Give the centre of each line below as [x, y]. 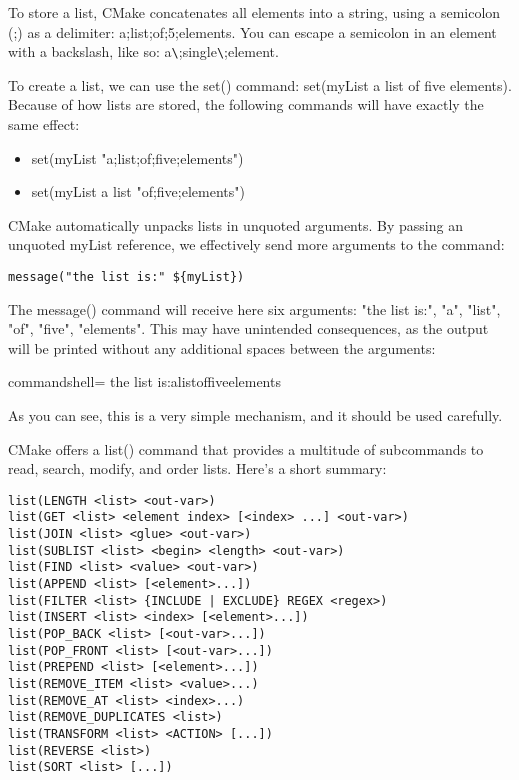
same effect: [44, 124]
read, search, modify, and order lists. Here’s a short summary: [197, 468]
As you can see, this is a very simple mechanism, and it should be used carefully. [255, 415]
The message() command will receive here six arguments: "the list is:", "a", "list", [254, 308]
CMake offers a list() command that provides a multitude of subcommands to [246, 448]
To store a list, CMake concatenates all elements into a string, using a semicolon [254, 12]
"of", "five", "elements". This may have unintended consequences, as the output [248, 328]
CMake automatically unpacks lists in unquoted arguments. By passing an [235, 224]
